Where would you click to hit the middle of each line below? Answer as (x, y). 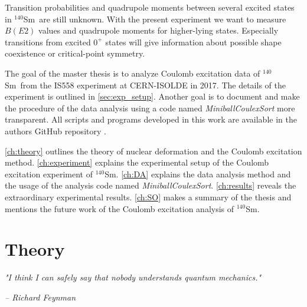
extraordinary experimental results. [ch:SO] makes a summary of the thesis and (148, 197)
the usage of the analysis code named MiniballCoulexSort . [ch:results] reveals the (151, 185)
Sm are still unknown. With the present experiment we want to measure (155, 19)
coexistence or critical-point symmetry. (75, 53)
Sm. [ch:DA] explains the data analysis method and (198, 174)
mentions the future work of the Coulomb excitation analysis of (120, 208)
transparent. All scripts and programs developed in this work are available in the (151, 119)
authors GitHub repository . (55, 131)
